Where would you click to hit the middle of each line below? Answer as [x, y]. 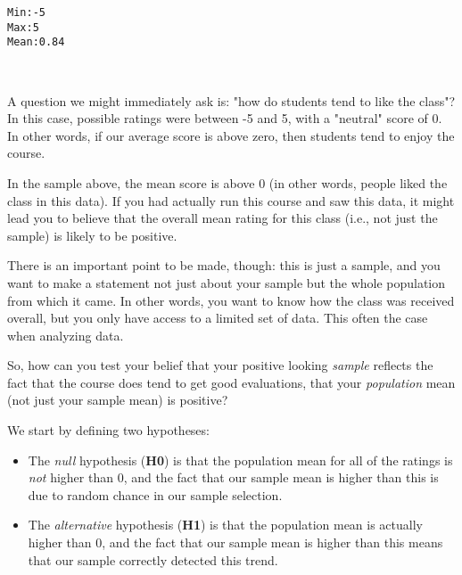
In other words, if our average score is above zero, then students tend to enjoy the [231, 135]
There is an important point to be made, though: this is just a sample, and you [224, 265]
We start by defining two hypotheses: [108, 430]
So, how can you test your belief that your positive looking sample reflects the [220, 365]
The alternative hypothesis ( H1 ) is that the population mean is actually [225, 525]
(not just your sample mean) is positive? [118, 400]
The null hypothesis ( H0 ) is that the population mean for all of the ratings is [240, 460]
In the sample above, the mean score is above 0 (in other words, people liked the [227, 182]
